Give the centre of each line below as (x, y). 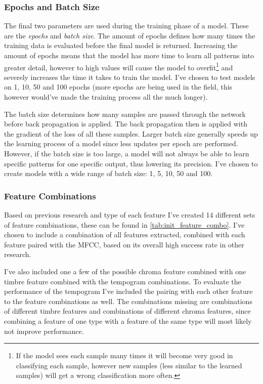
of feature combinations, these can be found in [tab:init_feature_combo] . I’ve (124, 224)
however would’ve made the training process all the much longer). (106, 97)
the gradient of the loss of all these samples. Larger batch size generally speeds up (131, 133)
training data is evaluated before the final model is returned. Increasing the (121, 45)
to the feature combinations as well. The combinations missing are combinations (128, 301)
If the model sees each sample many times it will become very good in (124, 355)
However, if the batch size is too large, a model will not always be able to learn (127, 153)
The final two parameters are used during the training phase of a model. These (126, 26)
